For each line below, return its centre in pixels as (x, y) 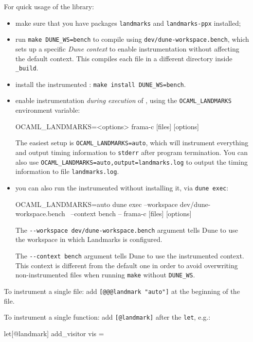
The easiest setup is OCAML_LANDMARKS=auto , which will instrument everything (132, 143)
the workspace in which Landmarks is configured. (89, 239)
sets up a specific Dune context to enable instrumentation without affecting (127, 48)
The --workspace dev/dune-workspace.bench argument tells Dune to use (126, 230)
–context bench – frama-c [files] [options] (131, 214)
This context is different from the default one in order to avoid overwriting (126, 265)
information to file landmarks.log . (67, 171)
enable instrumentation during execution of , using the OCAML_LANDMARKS (123, 100)
